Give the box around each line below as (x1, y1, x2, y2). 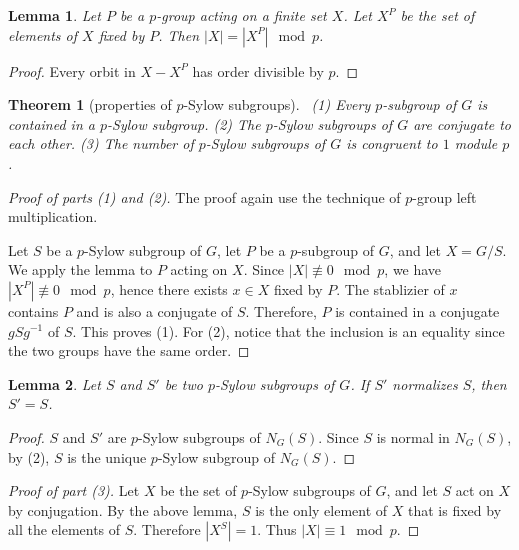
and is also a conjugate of (76, 300, 233, 321)
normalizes (392, 373, 458, 394)
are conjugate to (413, 113, 512, 134)
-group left (412, 186, 477, 207)
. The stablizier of (336, 278, 445, 299)
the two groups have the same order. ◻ (8, 340, 250, 361)
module (454, 133, 498, 154)
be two (164, 373, 203, 394)
